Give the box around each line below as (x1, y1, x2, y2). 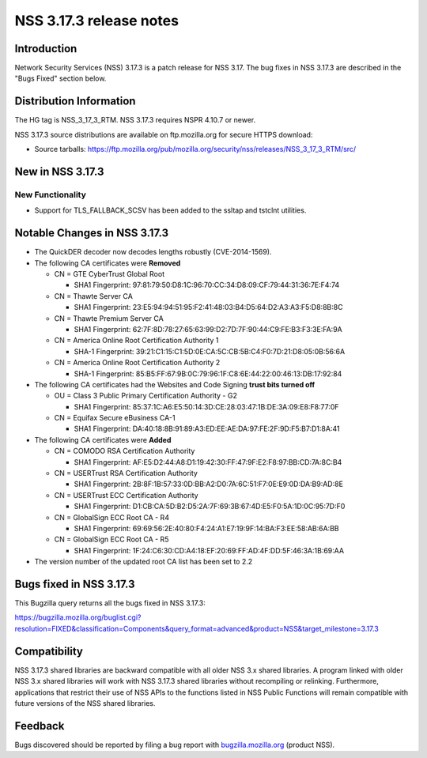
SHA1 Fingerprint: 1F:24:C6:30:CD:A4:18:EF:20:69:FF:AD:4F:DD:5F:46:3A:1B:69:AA (74, 545, 344, 555)
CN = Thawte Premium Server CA (54, 313, 164, 323)
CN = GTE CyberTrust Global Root (54, 269, 165, 278)
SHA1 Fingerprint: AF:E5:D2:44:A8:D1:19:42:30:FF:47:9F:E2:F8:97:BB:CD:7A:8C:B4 (74, 457, 342, 466)
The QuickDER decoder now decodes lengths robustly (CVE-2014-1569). (34, 247, 272, 257)
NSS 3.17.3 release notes (14, 12, 179, 29)
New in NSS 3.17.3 (14, 164, 104, 178)
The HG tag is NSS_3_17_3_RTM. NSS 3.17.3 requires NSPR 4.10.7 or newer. (14, 115, 256, 125)
